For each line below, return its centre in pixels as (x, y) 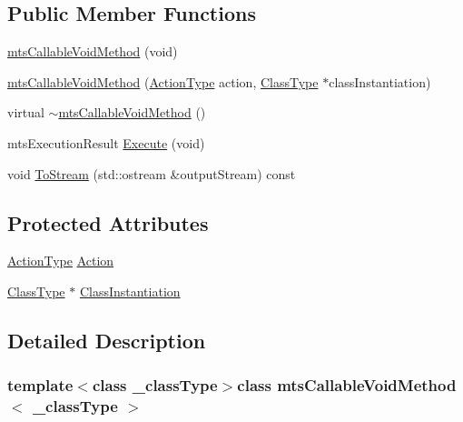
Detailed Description (107, 340)
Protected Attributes (108, 222)
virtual (26, 112)
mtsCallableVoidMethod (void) (93, 51)
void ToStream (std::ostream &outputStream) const (152, 173)
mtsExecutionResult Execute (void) (106, 142)
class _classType (155, 385)
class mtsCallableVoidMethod (347, 385)
